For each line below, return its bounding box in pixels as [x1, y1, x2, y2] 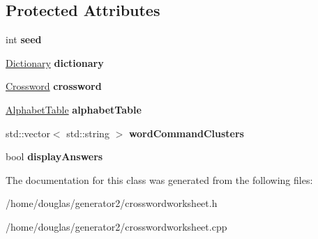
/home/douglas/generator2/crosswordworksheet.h [6, 196, 218, 210]
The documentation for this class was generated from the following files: [6, 172, 313, 187]
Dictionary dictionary [6, 55, 104, 70]
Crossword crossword [6, 79, 102, 93]
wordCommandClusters [128, 125, 244, 140]
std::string [66, 125, 109, 140]
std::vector [6, 125, 50, 140]
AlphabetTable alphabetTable [6, 102, 142, 116]
